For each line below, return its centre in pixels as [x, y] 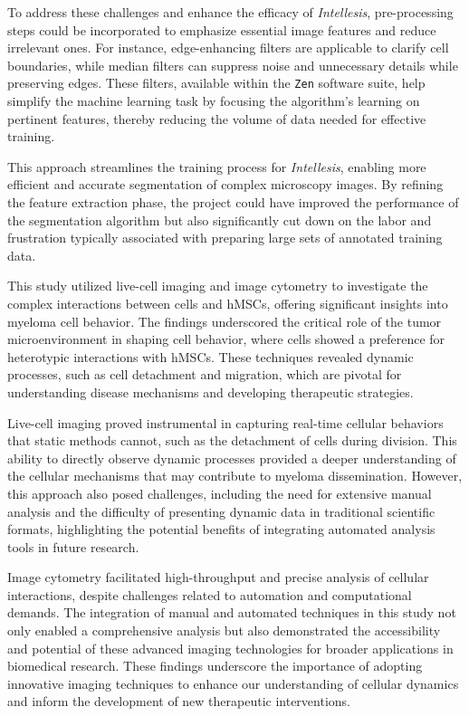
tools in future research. [73, 546]
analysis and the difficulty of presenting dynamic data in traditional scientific [221, 511]
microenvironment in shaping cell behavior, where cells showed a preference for [226, 339]
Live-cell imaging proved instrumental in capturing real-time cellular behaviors [225, 422]
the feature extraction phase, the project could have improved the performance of [233, 202]
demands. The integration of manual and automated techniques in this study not [232, 612]
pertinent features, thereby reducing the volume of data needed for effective [217, 118]
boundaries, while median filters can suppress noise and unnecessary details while [233, 65]
